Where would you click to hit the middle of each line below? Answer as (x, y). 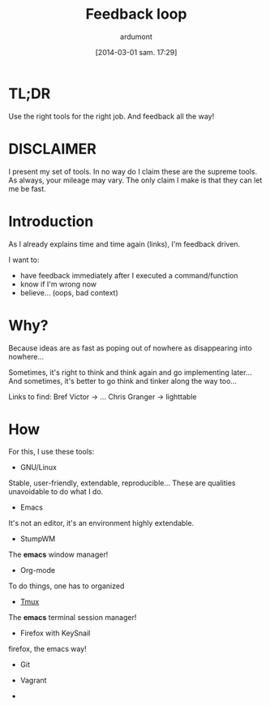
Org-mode (37, 570)
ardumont (136, 37)
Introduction (51, 221)
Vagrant (33, 680)
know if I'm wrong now (58, 284)
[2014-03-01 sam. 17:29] (136, 52)
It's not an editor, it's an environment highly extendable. (101, 523)
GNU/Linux (38, 467)
